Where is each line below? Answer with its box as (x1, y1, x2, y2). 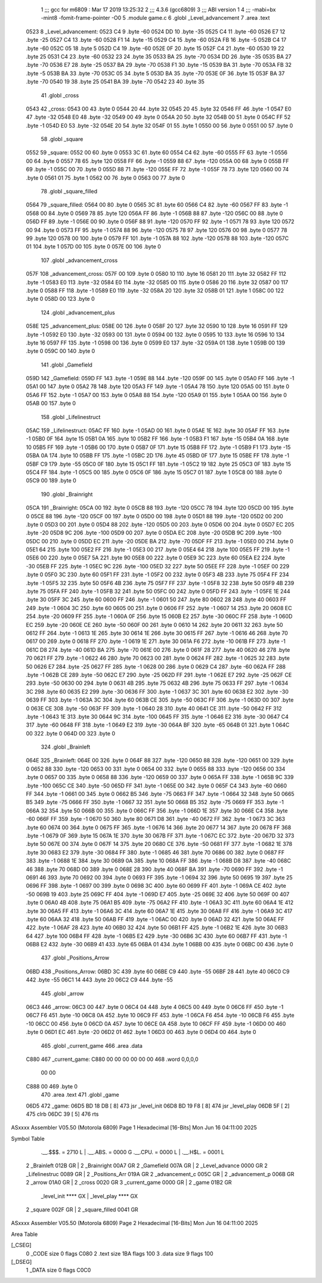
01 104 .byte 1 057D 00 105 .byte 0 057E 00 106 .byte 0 (26, 243, 161, 250)
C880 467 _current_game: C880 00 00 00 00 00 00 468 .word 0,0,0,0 (26, 1056, 199, 1063)
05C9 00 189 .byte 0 (26, 477, 77, 484)
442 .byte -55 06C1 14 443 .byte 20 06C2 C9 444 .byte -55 (26, 976, 173, 983)
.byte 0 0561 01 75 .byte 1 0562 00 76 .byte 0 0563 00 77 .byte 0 (26, 174, 185, 181)
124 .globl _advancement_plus (41, 309, 116, 316)
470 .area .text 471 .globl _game (41, 1091, 119, 1099)
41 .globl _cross (41, 91, 79, 99)
